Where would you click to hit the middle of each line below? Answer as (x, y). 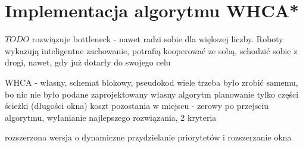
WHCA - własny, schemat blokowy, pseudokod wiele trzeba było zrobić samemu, (151, 82)
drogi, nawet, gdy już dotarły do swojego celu (88, 62)
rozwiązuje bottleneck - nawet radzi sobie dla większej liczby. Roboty (157, 39)
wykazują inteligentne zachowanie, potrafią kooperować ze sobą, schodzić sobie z (151, 50)
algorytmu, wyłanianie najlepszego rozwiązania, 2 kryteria (111, 117)
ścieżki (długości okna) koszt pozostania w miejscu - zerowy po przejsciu (137, 106)
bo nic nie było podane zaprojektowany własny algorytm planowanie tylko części (152, 94)
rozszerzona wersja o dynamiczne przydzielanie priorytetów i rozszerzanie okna (148, 137)
